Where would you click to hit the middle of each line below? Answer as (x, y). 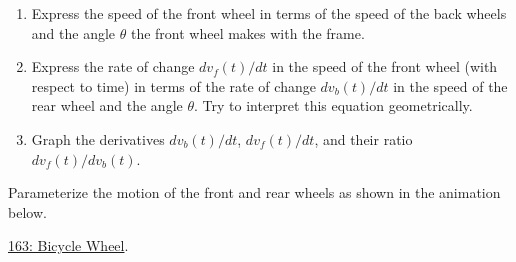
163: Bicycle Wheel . (68, 245)
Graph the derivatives (98, 138)
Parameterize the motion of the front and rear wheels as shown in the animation (254, 192)
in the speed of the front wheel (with (385, 66)
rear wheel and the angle (107, 105)
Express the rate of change (113, 66)
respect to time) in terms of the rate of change (173, 85)
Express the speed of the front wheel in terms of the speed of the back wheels (269, 13)
